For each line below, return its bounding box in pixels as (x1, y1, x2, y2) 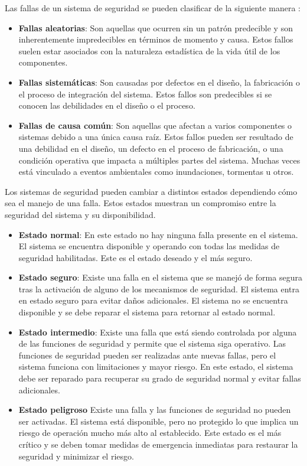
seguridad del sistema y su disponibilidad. (5, 208, 156, 220)
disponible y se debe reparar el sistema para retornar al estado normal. (18, 306, 276, 318)
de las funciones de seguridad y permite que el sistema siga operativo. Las (18, 337, 286, 350)
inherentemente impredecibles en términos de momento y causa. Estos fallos (18, 33, 293, 45)
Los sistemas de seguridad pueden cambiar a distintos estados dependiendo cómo (5, 185, 298, 197)
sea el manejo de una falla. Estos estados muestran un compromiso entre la (5, 197, 276, 209)
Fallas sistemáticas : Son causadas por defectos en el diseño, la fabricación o (18, 76, 300, 88)
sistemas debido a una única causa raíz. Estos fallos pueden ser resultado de (18, 131, 293, 143)
